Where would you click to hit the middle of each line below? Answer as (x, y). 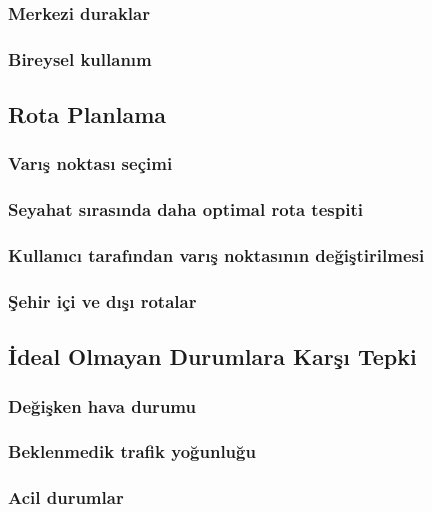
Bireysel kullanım (80, 58)
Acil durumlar (66, 497)
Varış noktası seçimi (90, 163)
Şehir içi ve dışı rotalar (102, 300)
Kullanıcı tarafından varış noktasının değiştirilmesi (216, 255)
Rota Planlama (87, 114)
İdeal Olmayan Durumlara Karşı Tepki (212, 356)
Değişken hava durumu (102, 405)
